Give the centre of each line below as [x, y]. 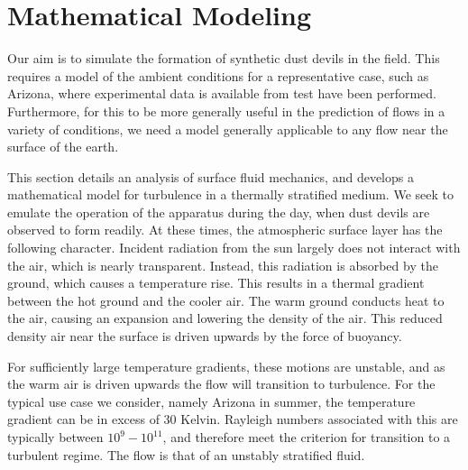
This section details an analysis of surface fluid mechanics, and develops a [211, 176]
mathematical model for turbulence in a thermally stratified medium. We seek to [230, 194]
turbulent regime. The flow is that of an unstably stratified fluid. [186, 454]
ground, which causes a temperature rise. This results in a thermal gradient [216, 283]
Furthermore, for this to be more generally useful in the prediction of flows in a [226, 111]
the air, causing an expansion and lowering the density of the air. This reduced [225, 318]
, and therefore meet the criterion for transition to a [307, 437]
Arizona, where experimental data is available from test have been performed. [222, 93]
